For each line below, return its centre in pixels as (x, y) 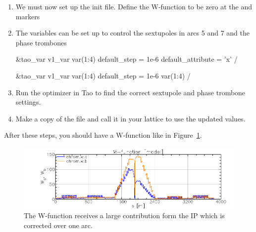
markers (28, 16)
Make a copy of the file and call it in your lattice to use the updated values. (130, 118)
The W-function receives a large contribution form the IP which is (124, 215)
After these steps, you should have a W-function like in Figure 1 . (103, 135)
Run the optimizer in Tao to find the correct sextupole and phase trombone (130, 92)
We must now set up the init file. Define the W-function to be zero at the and (134, 6)
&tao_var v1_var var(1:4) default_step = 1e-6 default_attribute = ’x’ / (127, 59)
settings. (28, 102)
